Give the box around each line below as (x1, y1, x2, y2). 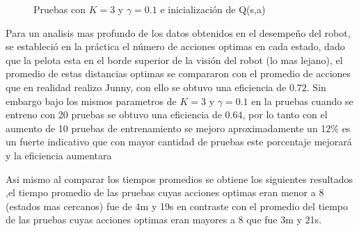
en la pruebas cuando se (251, 93, 353, 108)
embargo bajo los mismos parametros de (6, 93, 177, 108)
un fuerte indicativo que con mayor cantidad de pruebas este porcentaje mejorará (6, 134, 352, 149)
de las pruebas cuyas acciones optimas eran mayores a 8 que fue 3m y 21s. (6, 212, 322, 227)
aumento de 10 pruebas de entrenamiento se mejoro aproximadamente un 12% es (6, 120, 351, 135)
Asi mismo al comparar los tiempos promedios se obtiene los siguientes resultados (6, 171, 353, 186)
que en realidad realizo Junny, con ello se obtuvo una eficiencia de (6, 79, 287, 94)
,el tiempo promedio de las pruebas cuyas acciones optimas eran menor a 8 (6, 185, 324, 200)
